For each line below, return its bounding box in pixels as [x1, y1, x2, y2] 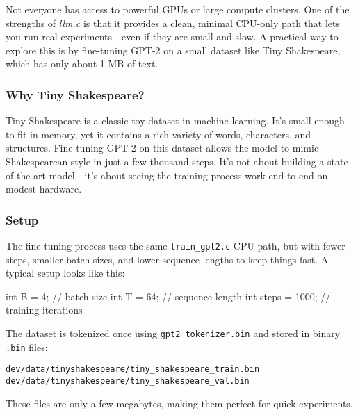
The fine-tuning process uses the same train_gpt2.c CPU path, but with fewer [6, 238, 345, 252]
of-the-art [6, 168, 46, 182]
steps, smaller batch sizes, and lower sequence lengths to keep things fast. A [6, 252, 329, 266]
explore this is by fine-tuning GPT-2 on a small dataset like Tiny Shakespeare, [6, 42, 341, 57]
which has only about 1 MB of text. [6, 56, 158, 71]
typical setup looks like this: [6, 266, 125, 280]
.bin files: [6, 339, 48, 354]
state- [327, 154, 352, 168]
